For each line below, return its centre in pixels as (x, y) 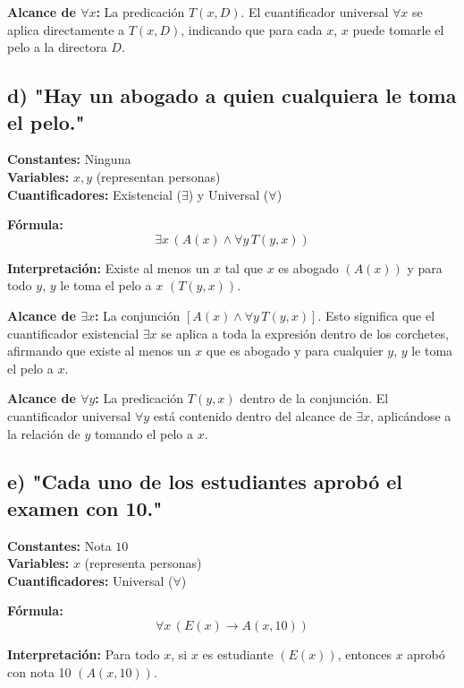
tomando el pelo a (143, 433)
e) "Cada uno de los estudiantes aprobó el (205, 482)
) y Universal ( (228, 194)
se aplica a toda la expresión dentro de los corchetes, (305, 333)
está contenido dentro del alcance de (253, 415)
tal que (244, 267)
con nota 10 (39, 671)
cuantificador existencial (73, 333)
